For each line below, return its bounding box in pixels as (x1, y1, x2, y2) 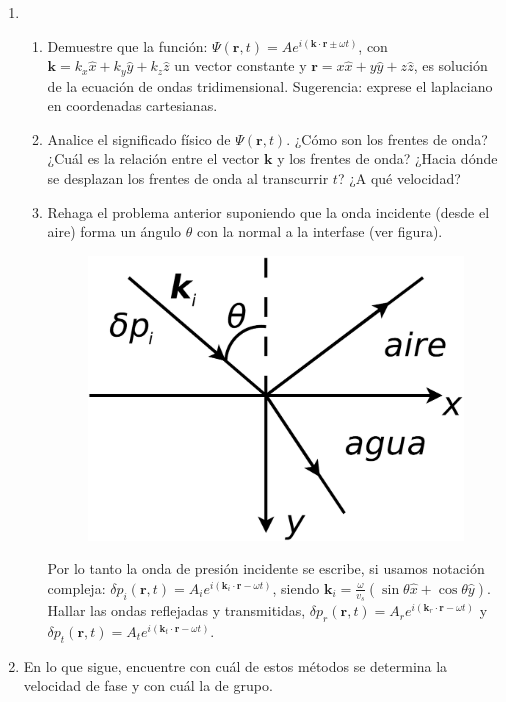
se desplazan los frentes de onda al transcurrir (47, 168, 329, 189)
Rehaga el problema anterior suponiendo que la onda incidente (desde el (47, 201, 490, 222)
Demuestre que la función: (47, 35, 208, 56)
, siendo (272, 577, 320, 598)
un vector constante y (174, 55, 307, 76)
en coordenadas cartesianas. (47, 95, 218, 116)
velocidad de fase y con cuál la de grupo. (23, 675, 273, 696)
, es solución (413, 55, 488, 76)
